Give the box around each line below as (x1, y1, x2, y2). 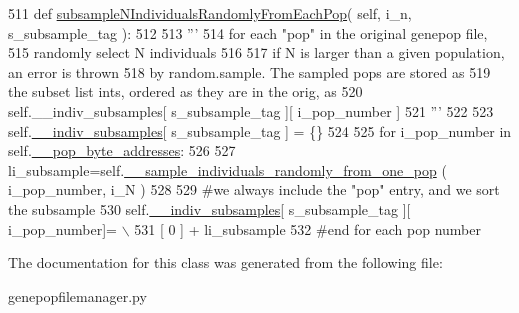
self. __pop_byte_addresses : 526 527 (8, 140, 236, 161)
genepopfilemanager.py (8, 285, 147, 306)
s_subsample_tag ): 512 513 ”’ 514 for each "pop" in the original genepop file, (8, 22, 488, 43)
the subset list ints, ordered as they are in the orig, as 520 (8, 81, 363, 102)
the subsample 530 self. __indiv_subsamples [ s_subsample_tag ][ (8, 198, 411, 219)
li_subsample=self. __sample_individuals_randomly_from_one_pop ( (8, 159, 447, 180)
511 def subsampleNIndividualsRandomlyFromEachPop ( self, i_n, (8, 3, 412, 23)
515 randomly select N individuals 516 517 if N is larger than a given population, (8, 42, 505, 63)
